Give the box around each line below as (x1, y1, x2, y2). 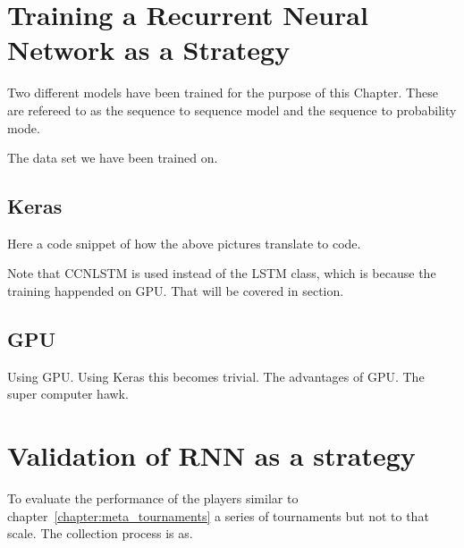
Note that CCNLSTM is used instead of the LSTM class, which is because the (7, 264, 436, 282)
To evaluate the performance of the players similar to (7, 489, 299, 508)
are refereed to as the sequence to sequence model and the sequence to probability (7, 100, 457, 119)
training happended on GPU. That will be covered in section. (7, 282, 344, 300)
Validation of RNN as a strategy (7, 437, 416, 474)
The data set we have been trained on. (7, 148, 218, 167)
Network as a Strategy (7, 31, 291, 68)
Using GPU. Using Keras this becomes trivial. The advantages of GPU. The (7, 367, 425, 385)
